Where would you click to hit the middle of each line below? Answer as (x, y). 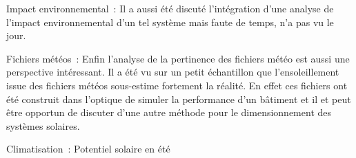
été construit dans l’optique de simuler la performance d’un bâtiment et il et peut (179, 99)
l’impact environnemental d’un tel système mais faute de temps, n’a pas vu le (170, 22)
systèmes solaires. (43, 125)
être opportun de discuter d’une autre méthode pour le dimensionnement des (169, 112)
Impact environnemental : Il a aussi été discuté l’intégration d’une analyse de (170, 8)
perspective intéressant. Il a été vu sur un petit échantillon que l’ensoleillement (173, 72)
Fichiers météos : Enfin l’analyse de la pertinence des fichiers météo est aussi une (178, 58)
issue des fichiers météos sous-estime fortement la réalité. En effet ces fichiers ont (177, 85)
